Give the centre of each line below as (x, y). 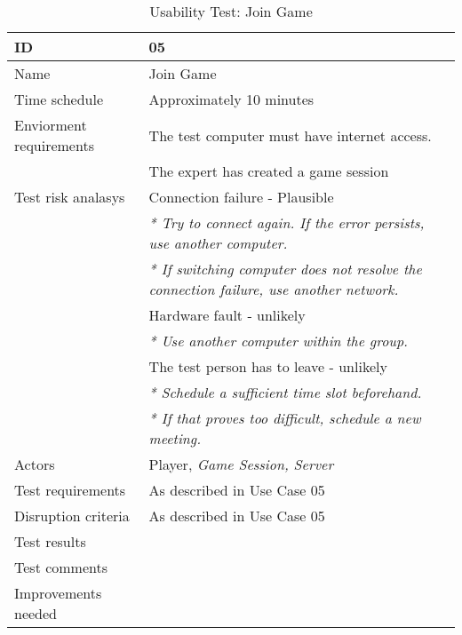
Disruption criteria (72, 516)
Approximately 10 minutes (231, 99)
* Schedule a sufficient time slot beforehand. (285, 392)
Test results (50, 541)
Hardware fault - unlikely (227, 315)
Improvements (58, 593)
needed (36, 613)
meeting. (175, 438)
